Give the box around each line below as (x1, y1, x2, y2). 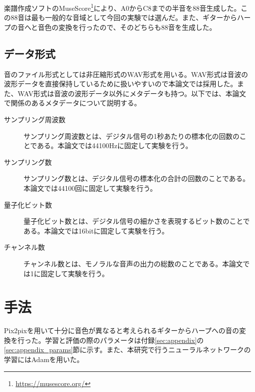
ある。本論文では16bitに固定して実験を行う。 (24, 225, 169, 235)
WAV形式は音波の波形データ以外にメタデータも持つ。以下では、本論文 (17, 88, 246, 98)
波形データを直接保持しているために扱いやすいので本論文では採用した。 (4, 78, 237, 89)
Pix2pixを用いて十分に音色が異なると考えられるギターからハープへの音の (4, 325, 239, 336)
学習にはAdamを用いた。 (4, 354, 84, 365)
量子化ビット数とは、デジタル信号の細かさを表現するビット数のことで (24, 216, 250, 226)
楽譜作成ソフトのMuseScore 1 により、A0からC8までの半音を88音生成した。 (4, 1, 241, 13)
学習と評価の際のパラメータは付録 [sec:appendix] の (45, 335, 204, 345)
